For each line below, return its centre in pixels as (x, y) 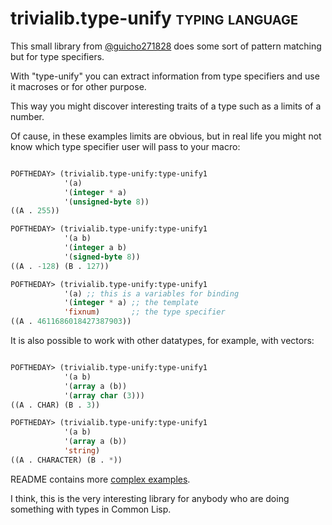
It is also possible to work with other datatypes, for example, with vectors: (162, 341)
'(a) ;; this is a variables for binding (151, 293)
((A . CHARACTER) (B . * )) (66, 460)
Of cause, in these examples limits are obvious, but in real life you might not (166, 136)
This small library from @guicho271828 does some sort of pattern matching (166, 46)
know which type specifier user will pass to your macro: (125, 146)
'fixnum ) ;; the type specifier (144, 312)
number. (27, 116)
